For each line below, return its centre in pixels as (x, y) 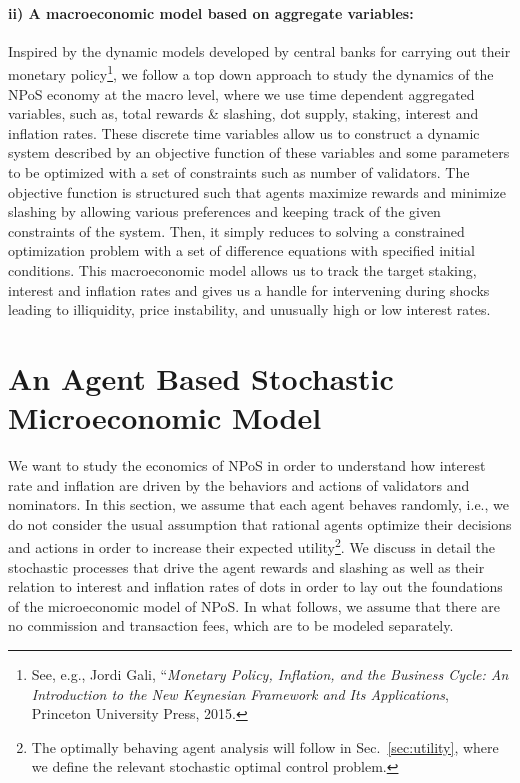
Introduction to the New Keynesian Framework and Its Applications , (240, 693)
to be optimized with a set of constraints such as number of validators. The (239, 172)
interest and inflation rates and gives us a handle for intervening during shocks (249, 289)
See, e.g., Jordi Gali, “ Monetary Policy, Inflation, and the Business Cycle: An (270, 674)
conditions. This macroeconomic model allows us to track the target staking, (242, 269)
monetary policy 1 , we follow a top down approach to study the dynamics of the (251, 73)
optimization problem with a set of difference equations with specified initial (241, 250)
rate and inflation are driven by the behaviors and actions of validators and (239, 484)
